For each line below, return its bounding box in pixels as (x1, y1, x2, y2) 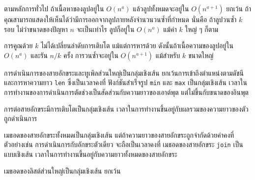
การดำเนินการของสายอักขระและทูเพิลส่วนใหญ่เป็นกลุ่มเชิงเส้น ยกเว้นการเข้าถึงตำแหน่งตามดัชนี (4, 67, 244, 78)
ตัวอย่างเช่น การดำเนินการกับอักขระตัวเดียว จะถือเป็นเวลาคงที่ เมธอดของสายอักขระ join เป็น (4, 139, 243, 150)
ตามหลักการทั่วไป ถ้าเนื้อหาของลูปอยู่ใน (4, 3, 104, 13)
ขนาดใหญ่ (188, 50, 214, 60)
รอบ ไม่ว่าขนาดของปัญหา (4, 24, 68, 34)
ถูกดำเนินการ (4, 113, 37, 123)
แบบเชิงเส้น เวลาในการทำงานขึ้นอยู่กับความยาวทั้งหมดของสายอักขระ (4, 149, 177, 159)
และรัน (30, 50, 48, 60)
